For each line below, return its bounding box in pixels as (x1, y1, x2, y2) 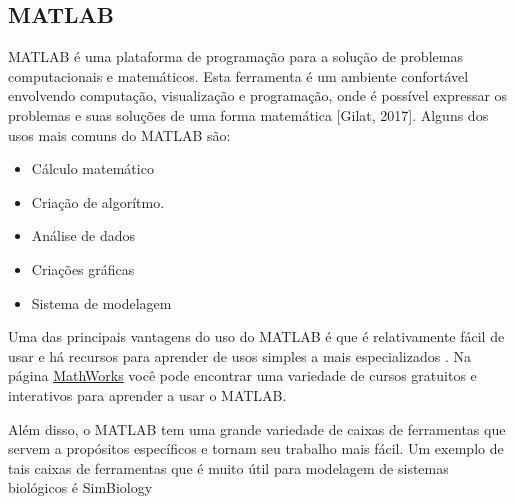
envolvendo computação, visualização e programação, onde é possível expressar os (8, 85, 508, 106)
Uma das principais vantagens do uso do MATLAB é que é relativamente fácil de (8, 326, 505, 347)
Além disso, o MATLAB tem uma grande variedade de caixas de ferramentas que (8, 418, 506, 439)
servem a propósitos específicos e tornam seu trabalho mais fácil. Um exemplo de (8, 438, 504, 459)
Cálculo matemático (31, 158, 154, 179)
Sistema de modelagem (31, 292, 172, 313)
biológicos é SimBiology (8, 477, 153, 498)
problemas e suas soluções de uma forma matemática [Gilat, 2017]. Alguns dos (8, 104, 489, 125)
